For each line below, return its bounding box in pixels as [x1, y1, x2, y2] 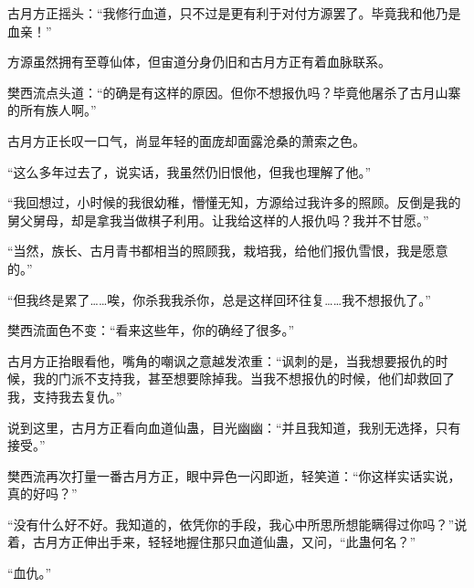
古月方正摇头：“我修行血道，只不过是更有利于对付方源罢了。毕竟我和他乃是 [7, 4, 461, 22]
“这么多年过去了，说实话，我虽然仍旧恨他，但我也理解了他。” [7, 162, 372, 181]
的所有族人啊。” [7, 100, 97, 120]
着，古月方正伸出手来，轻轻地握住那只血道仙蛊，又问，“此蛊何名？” [7, 532, 416, 551]
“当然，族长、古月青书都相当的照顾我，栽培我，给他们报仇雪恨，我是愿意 [7, 241, 448, 260]
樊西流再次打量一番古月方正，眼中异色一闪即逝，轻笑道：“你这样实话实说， [7, 466, 461, 485]
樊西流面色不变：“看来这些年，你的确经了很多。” [7, 320, 295, 340]
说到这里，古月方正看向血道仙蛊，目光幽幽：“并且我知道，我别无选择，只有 [7, 417, 461, 436]
